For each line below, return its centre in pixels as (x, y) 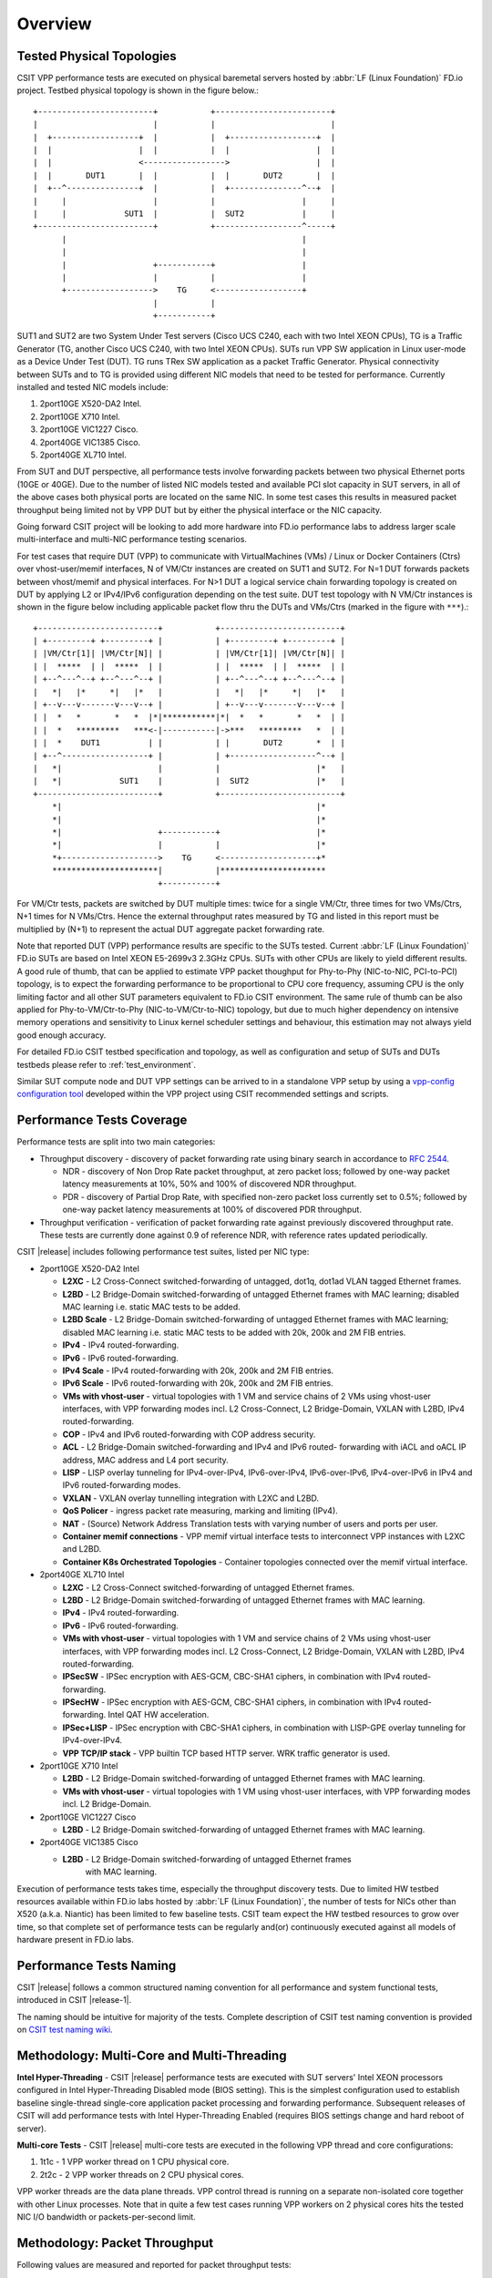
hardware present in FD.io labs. (75, 1940)
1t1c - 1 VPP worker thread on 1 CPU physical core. (134, 2162)
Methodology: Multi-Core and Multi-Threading (152, 2055)
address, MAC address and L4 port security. (146, 1460)
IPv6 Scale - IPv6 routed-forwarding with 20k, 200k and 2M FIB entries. (198, 1383)
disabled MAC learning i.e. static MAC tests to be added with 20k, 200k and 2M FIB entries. (234, 1332)
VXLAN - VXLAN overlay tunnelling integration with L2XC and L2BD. (190, 1498)
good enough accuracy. (61, 1035)
